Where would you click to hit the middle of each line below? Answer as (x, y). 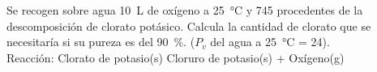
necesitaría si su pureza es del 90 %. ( (101, 42)
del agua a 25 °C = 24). (270, 42)
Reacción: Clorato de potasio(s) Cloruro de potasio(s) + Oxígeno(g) (176, 57)
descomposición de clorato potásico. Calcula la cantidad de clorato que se (189, 25)
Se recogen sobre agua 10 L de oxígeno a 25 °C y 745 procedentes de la (185, 10)
